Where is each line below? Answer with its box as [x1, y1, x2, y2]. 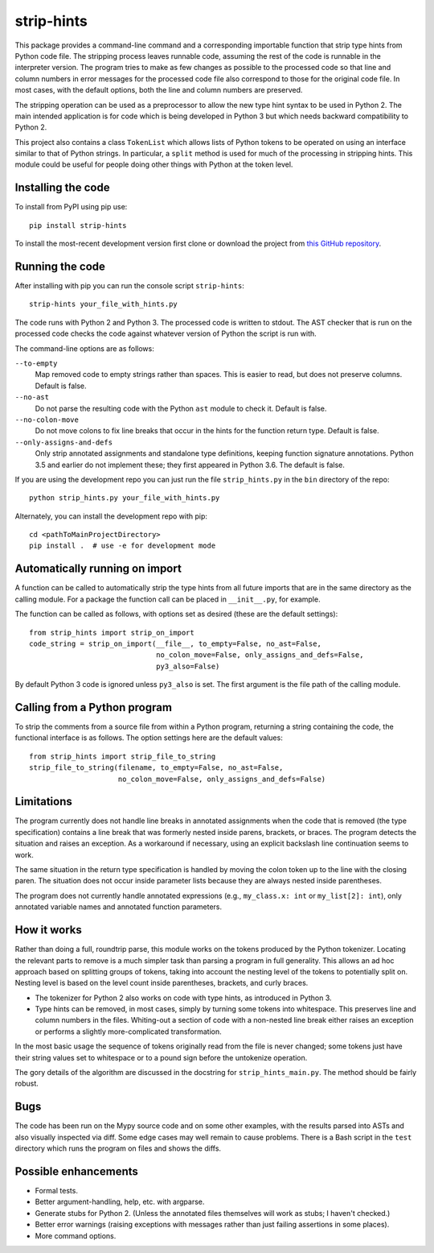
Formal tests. [35, 1186, 78, 1196]
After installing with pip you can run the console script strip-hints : [14, 281, 244, 291]
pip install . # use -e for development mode [29, 541, 216, 551]
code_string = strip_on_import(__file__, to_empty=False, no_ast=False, [29, 639, 321, 648]
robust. [14, 1079, 39, 1089]
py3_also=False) [155, 661, 220, 671]
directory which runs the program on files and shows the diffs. [14, 1143, 221, 1153]
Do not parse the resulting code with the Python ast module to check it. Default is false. [35, 403, 327, 413]
